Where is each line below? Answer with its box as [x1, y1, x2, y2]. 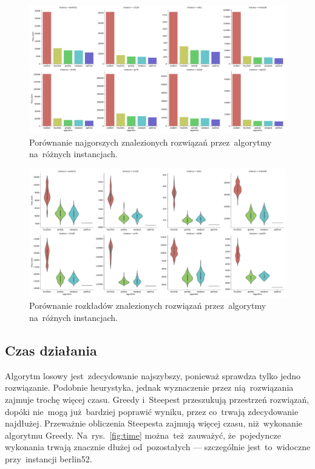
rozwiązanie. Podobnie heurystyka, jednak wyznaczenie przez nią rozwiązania [5, 381, 294, 394]
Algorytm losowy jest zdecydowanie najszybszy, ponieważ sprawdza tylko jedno [5, 369, 300, 382]
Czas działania [5, 340, 97, 359]
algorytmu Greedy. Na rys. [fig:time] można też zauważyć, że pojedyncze [5, 428, 281, 441]
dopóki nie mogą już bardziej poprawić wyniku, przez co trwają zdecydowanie [5, 405, 299, 417]
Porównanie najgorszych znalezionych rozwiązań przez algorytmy [29, 135, 272, 148]
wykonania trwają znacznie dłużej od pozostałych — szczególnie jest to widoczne [5, 440, 311, 453]
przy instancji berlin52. [5, 452, 92, 465]
